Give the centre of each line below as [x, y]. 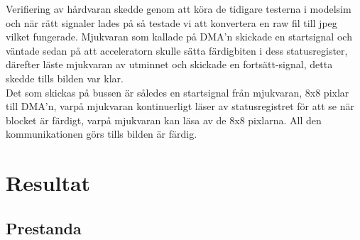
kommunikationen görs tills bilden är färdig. [102, 134]
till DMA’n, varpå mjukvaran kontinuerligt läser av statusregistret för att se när [180, 106]
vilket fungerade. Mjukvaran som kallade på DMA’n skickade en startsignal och [179, 37]
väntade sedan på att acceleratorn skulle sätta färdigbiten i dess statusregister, [177, 50]
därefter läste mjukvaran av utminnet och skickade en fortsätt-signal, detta [169, 64]
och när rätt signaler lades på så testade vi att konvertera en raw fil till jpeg [171, 22]
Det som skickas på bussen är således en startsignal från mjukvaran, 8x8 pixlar [178, 92]
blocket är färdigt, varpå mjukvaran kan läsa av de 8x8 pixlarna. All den [164, 120]
